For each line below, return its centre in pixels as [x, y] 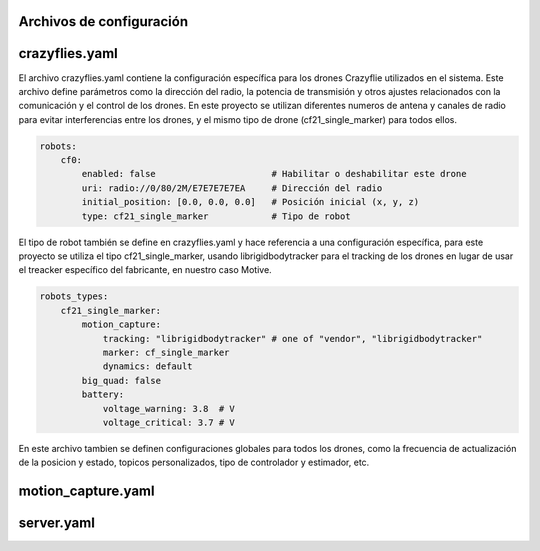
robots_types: [74, 296]
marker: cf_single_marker [166, 352]
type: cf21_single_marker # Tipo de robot [216, 216]
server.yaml [56, 523]
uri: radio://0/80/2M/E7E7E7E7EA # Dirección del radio [232, 188]
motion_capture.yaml [86, 491]
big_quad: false [121, 380]
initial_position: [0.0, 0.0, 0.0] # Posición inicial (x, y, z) [250, 202]
